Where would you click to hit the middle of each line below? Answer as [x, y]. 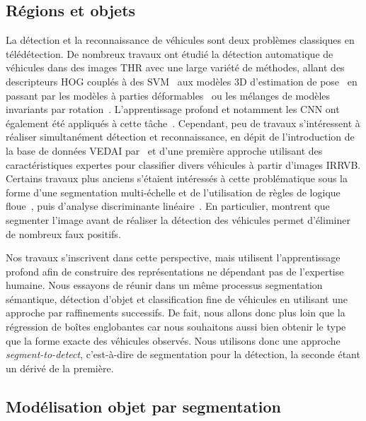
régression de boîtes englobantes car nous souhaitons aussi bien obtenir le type [176, 327]
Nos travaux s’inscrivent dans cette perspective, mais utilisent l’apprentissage [173, 257]
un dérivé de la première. [60, 368]
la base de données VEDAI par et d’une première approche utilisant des [164, 150]
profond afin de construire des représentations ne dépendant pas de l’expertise [175, 271]
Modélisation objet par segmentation [143, 406]
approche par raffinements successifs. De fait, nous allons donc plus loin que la [176, 313]
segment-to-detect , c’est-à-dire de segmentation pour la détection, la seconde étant [183, 354]
